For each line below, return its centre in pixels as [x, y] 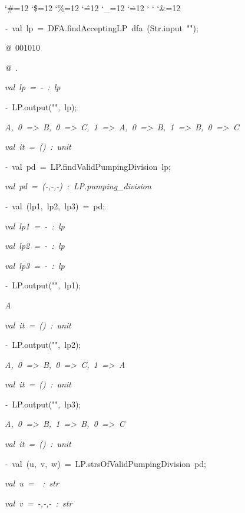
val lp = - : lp [33, 87]
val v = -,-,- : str [39, 503]
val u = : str [32, 483]
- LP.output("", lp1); [43, 285]
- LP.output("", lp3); [43, 404]
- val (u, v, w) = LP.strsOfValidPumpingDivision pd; [105, 463]
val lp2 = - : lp [35, 246]
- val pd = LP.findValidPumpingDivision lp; [88, 166]
